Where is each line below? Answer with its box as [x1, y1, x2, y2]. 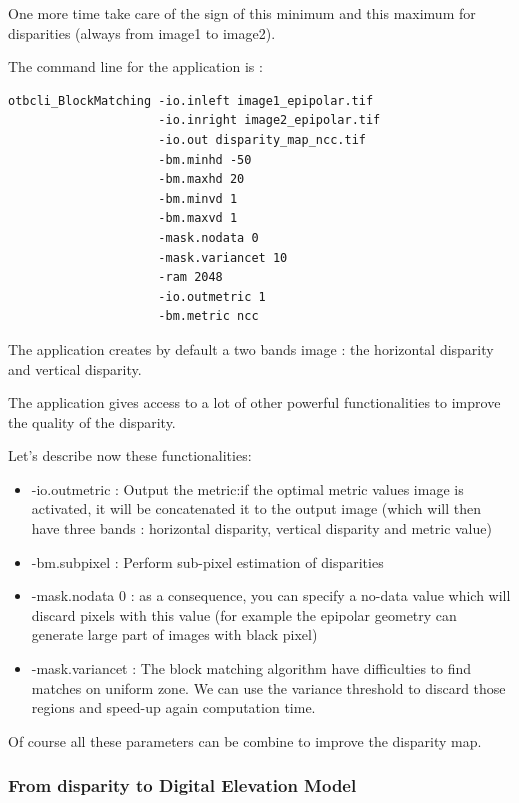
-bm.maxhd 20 [158, 172, 245, 187]
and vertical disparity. [8, 358, 142, 379]
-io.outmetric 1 [158, 289, 266, 304]
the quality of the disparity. [8, 411, 176, 432]
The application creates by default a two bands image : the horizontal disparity [8, 338, 494, 359]
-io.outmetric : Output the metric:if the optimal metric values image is [31, 478, 464, 499]
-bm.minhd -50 [158, 152, 252, 167]
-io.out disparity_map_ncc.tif [158, 132, 366, 147]
